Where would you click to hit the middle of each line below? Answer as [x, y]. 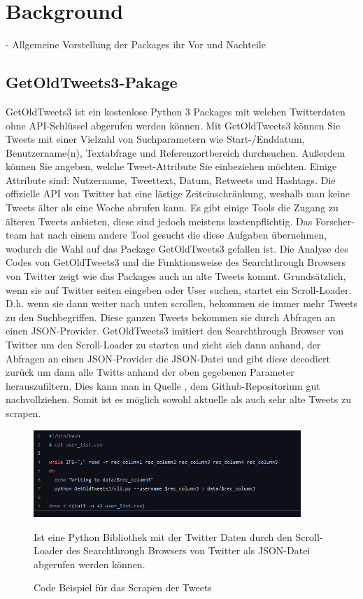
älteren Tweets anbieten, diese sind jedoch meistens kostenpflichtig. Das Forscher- [180, 221]
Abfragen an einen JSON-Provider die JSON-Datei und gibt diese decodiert [168, 358]
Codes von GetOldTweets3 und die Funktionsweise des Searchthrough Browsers [176, 262]
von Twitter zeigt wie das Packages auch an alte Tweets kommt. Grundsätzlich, [176, 276]
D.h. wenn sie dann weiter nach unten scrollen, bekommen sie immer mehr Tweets [182, 303]
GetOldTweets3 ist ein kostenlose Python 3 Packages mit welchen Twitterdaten [176, 111]
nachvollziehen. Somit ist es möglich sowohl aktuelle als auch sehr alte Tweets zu [178, 399]
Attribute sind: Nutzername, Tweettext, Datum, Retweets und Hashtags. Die [171, 179]
